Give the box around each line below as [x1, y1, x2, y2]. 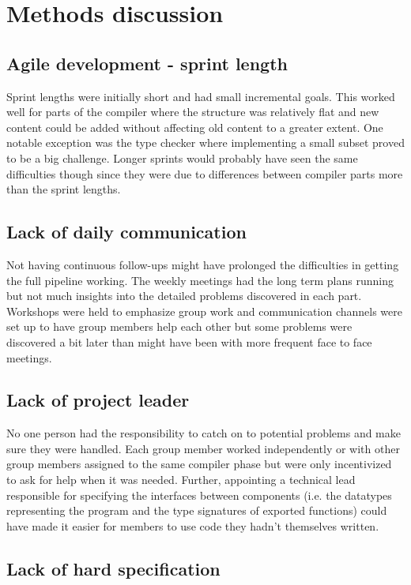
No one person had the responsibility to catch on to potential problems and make [6, 425, 401, 441]
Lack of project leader [6, 388, 190, 412]
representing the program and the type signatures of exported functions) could [6, 502, 387, 519]
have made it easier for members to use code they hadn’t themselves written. [6, 517, 379, 534]
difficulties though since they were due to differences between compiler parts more [6, 165, 403, 182]
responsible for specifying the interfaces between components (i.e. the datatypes [6, 486, 392, 503]
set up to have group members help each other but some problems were [6, 318, 353, 335]
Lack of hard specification [6, 556, 221, 580]
